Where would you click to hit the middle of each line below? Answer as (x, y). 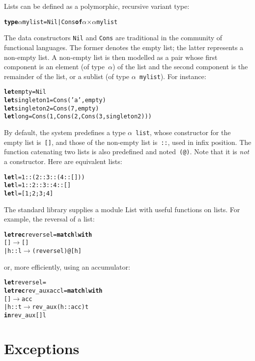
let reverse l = (25, 283)
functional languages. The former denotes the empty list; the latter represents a (124, 47)
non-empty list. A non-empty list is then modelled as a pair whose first (111, 57)
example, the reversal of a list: (49, 219)
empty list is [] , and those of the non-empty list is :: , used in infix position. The (128, 142)
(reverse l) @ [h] (57, 251)
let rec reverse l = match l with (48, 235)
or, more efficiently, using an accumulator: (67, 266)
